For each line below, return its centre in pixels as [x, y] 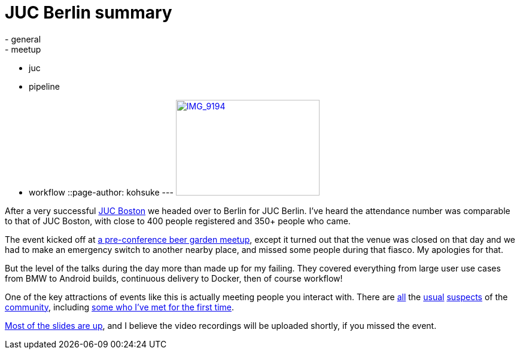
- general [23, 39]
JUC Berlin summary [89, 13]
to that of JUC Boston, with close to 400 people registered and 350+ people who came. [178, 221]
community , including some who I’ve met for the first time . [120, 307]
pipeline [44, 86]
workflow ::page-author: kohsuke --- [101, 192]
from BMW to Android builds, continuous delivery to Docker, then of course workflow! [174, 278]
